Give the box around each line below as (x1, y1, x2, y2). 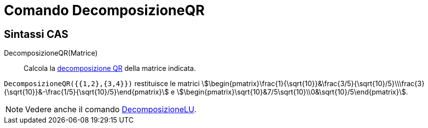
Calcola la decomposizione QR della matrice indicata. (24, 64, 196, 73)
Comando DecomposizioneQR (4, 2, 205, 19)
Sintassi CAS (4, 28, 68, 40)
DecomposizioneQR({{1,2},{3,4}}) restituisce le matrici (4, 79, 200, 88)
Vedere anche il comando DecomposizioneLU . (25, 104, 196, 115)
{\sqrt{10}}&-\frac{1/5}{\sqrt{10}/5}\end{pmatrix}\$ (4, 88, 169, 96)
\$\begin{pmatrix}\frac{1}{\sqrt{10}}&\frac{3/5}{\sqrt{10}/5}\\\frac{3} (201, 79, 425, 88)
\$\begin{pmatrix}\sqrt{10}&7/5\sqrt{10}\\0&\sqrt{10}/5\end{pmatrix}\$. (177, 88, 408, 96)
